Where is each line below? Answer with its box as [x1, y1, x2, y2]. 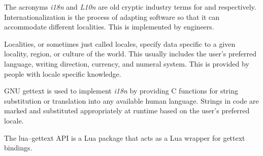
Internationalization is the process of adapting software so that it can [4, 11, 220, 22]
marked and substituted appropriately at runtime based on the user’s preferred [4, 105, 250, 116]
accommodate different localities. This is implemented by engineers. [4, 21, 214, 32]
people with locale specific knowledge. [4, 68, 121, 79]
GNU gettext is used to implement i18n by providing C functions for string [4, 85, 239, 96]
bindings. [4, 142, 32, 153]
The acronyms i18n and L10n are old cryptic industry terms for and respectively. [4, 2, 256, 12]
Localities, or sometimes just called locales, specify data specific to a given [4, 38, 236, 49]
